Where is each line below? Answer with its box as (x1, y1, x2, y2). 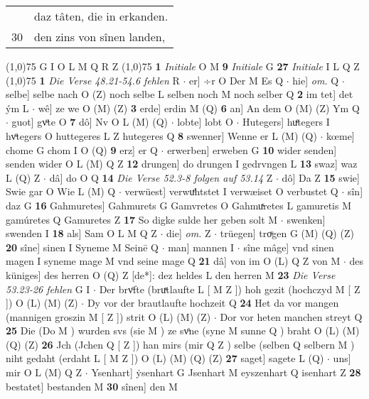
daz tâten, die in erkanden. (34, 8, 169, 24)
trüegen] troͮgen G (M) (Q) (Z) (220, 226, 354, 241)
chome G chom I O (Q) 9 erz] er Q (6, 142, 158, 157)
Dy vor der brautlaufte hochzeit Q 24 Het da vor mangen (87, 295, 339, 310)
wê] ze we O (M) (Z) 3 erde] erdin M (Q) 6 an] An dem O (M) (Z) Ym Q (38, 100, 360, 115)
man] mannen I (168, 239, 235, 254)
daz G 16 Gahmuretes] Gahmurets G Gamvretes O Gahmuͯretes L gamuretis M (6, 197, 352, 212)
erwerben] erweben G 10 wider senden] (167, 142, 337, 157)
